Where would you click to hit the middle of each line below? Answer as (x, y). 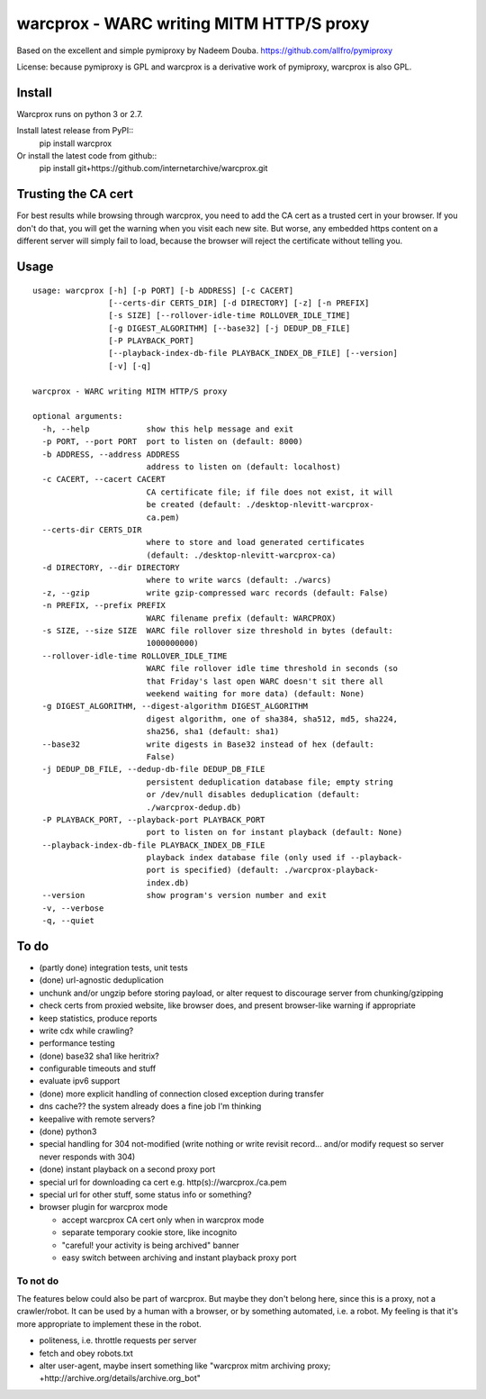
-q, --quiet (68, 921)
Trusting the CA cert (75, 194)
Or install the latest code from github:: (87, 156)
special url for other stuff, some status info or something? (145, 1195)
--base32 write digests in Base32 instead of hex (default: (208, 744)
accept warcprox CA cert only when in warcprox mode (163, 1220)
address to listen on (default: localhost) (243, 467)
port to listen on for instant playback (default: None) (274, 832)
